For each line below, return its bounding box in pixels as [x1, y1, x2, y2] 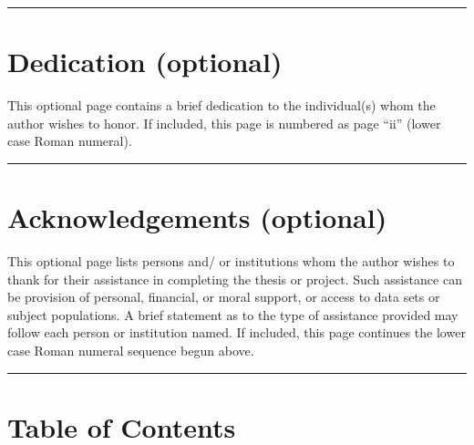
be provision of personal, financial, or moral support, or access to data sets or [7, 287, 440, 306]
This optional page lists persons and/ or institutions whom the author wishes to [7, 252, 455, 271]
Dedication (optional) [7, 43, 283, 80]
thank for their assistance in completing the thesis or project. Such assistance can [7, 269, 462, 288]
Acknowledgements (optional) [7, 199, 387, 236]
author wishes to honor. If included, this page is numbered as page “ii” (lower [7, 113, 441, 132]
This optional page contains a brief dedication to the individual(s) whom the [7, 96, 436, 115]
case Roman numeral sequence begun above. [7, 341, 254, 359]
